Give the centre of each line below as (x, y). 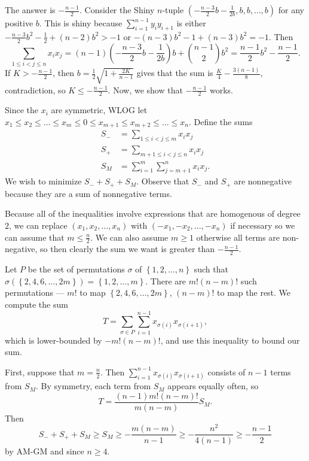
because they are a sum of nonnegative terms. (88, 193)
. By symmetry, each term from (94, 386)
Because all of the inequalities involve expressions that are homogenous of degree (153, 213)
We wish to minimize (43, 181)
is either (191, 23)
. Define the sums (221, 121)
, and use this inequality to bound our (230, 340)
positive (19, 23)
